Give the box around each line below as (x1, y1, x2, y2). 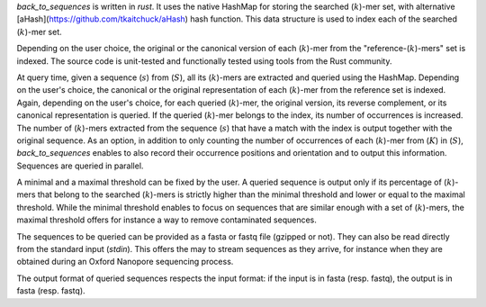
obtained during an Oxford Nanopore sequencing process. (16, 257, 234, 267)
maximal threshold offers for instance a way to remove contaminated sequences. (16, 214, 317, 225)
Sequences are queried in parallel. (16, 160, 144, 171)
